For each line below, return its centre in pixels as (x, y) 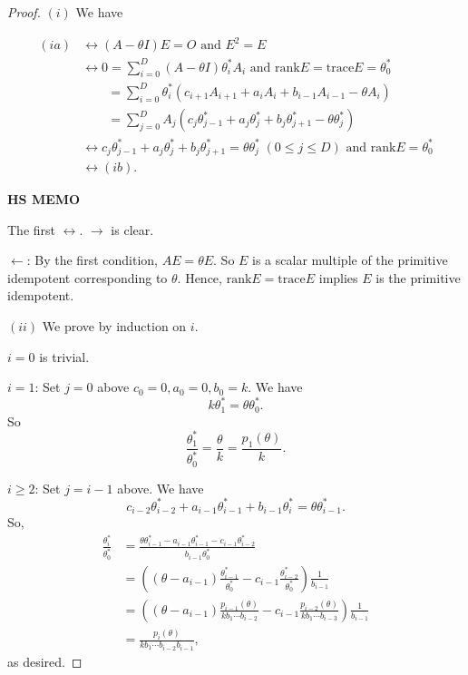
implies (338, 277)
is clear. (132, 229)
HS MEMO (44, 199)
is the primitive (418, 277)
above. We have (161, 488)
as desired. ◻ (45, 661)
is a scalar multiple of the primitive (350, 260)
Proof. (24, 12)
